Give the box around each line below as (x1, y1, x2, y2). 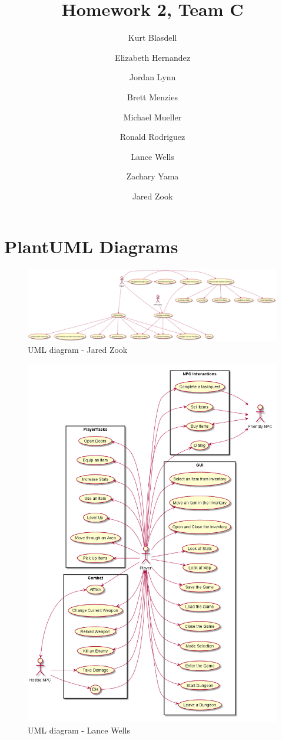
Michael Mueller (123, 110, 182, 123)
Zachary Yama (126, 170, 179, 182)
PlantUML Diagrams (4, 234, 178, 258)
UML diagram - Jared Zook (28, 343, 128, 355)
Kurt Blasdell (128, 31, 177, 44)
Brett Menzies (127, 90, 178, 103)
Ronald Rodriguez (120, 130, 185, 143)
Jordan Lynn (129, 71, 176, 83)
